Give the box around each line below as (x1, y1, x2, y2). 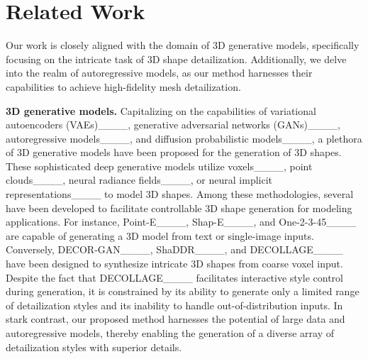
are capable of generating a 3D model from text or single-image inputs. (6, 228, 314, 243)
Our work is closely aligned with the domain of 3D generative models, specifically (6, 38, 359, 53)
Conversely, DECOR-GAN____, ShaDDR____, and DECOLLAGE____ (6, 242, 343, 257)
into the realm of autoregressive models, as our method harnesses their (6, 65, 313, 80)
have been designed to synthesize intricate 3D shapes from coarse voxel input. (6, 256, 343, 271)
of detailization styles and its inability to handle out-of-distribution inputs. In (6, 297, 343, 312)
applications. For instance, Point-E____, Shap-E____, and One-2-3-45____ (6, 214, 357, 229)
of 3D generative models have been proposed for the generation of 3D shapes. (6, 145, 342, 160)
